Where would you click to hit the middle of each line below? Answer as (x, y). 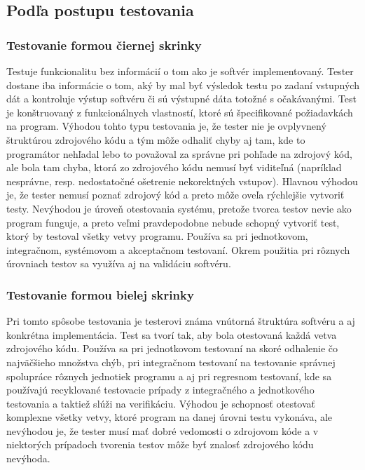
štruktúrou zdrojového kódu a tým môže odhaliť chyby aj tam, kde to (156, 139)
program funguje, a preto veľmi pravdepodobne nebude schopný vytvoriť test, (173, 222)
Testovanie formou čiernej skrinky (104, 45)
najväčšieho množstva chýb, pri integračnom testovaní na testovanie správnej (171, 362)
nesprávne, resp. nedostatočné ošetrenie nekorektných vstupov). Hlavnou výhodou (182, 181)
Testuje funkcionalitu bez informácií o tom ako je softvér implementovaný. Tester (180, 71)
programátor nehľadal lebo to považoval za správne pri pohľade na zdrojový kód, (179, 153)
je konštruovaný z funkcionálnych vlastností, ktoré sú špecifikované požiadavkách (180, 112)
